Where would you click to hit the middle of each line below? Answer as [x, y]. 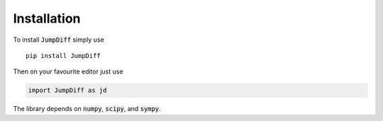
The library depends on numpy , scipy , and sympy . [87, 109]
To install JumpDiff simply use [59, 40]
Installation [47, 18]
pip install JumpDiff [63, 56]
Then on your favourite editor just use [68, 71]
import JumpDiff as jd [67, 91]
